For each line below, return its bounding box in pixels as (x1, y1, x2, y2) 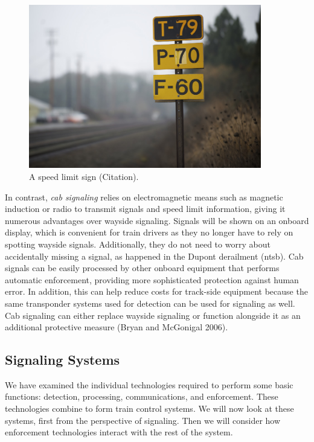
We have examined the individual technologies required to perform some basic (5, 378, 293, 391)
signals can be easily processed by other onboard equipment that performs (5, 261, 280, 274)
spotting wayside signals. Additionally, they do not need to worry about (5, 237, 271, 250)
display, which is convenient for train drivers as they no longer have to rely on (5, 226, 293, 239)
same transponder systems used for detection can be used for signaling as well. (5, 296, 295, 309)
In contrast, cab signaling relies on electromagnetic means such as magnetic (5, 190, 283, 203)
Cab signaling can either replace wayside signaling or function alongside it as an (5, 309, 301, 321)
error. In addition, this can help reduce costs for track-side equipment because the (5, 285, 308, 298)
